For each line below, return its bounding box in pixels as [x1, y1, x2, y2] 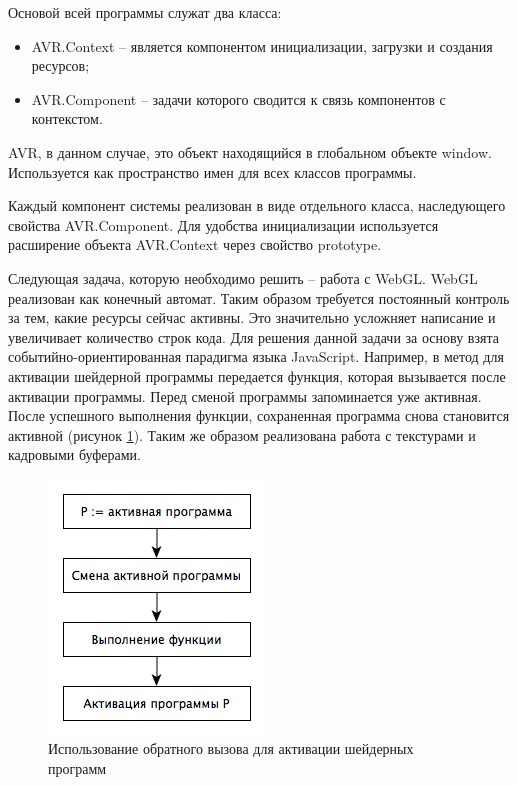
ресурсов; [31, 55, 90, 76]
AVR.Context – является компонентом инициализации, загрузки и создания [31, 35, 493, 56]
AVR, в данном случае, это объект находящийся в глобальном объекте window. [8, 141, 492, 162]
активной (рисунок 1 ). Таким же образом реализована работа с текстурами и [8, 424, 476, 445]
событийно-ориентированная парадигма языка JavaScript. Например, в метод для [8, 346, 504, 367]
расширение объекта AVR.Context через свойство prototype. [8, 234, 382, 255]
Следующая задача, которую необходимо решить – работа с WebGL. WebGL [8, 267, 478, 288]
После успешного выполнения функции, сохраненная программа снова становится [8, 405, 510, 426]
